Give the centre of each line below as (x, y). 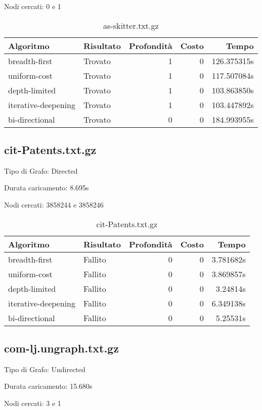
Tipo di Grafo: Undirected (45, 369)
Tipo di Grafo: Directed (41, 170)
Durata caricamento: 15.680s (48, 386)
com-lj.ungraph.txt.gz (61, 348)
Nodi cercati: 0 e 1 (33, 6)
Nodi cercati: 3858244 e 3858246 (54, 204)
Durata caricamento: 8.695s (47, 188)
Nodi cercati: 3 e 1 (33, 403)
